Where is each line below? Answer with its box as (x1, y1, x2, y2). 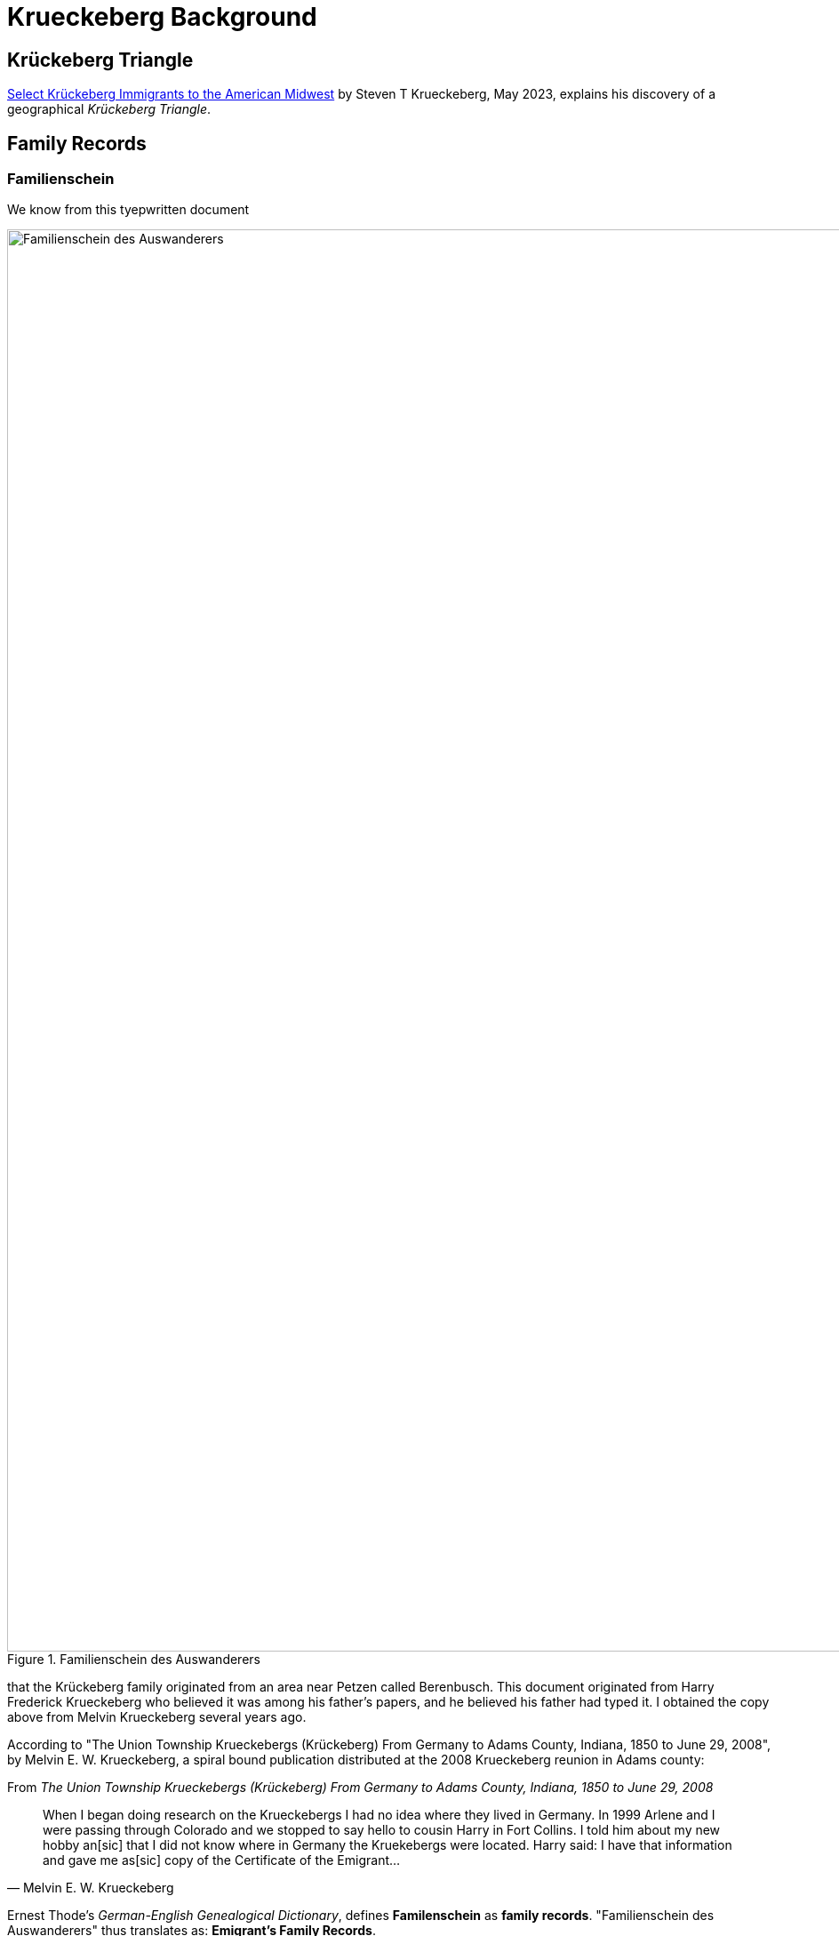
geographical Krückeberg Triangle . (7, 101, 212, 117)
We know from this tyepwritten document (7, 202, 250, 218)
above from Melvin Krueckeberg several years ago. (7, 1709, 307, 1725)
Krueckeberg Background (7, 2, 317, 32)
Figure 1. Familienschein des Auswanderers (7, 1652, 260, 1668)
